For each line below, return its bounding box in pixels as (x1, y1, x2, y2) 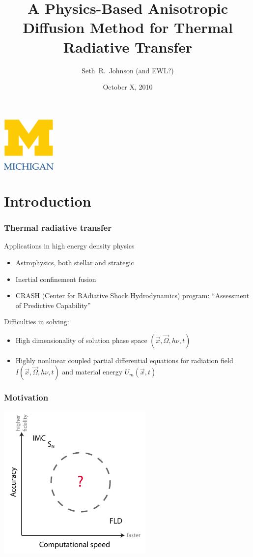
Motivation (4, 391, 49, 403)
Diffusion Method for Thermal (23, 17, 233, 37)
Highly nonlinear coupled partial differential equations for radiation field (15, 355, 233, 365)
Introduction (4, 190, 91, 211)
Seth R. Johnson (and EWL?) (82, 65, 174, 75)
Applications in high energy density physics (4, 241, 135, 251)
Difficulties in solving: (4, 316, 69, 327)
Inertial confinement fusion (15, 274, 96, 284)
